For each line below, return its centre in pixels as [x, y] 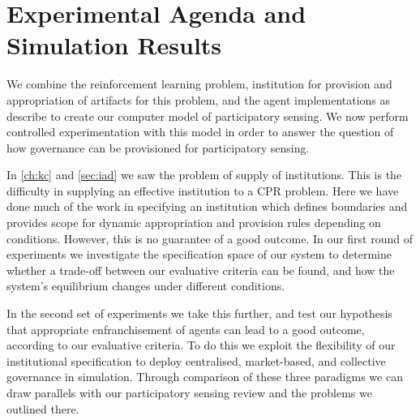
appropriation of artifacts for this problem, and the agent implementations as [199, 99]
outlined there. [43, 408]
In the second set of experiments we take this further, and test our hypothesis [199, 313]
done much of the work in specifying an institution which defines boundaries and [207, 206]
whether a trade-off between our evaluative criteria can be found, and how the [201, 270]
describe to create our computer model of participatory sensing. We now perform [208, 116]
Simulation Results [114, 45]
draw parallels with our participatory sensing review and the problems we [189, 392]
